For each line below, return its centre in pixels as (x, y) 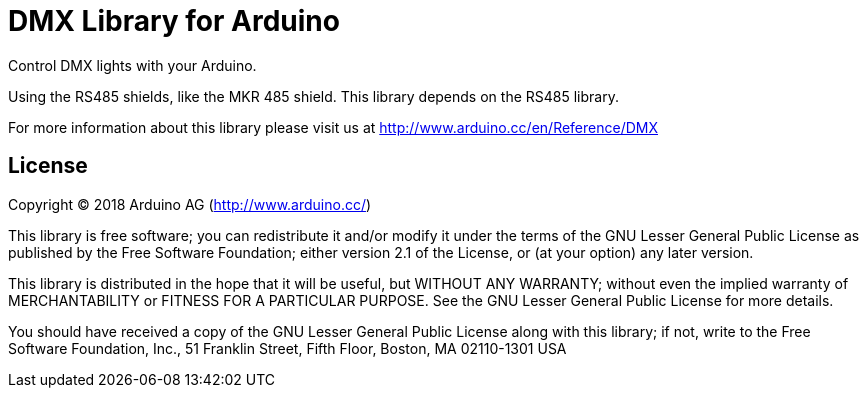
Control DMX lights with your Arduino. (132, 65)
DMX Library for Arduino (174, 21)
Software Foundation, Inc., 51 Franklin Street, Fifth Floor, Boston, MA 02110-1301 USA (287, 348)
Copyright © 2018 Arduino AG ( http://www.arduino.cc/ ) (190, 204)
